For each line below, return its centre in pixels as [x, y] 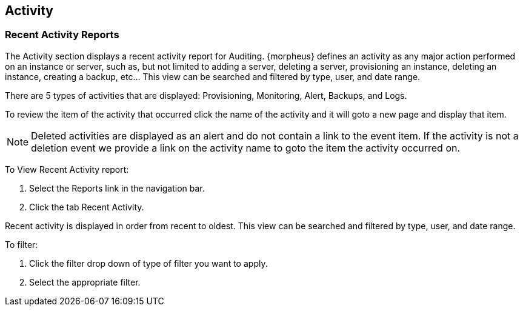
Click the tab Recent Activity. [87, 207]
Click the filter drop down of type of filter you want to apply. [148, 263]
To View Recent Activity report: [67, 169]
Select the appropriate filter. [85, 282]
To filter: [22, 244]
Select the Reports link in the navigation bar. [117, 188]
